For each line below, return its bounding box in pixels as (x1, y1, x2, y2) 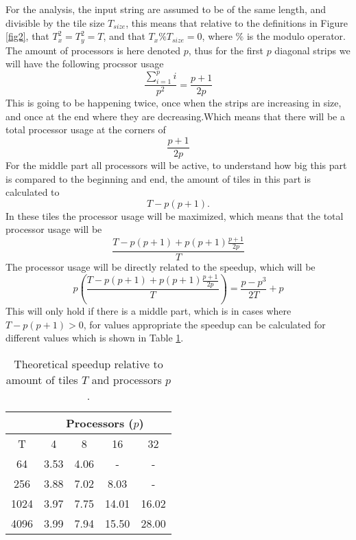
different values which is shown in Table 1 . (5, 330, 184, 345)
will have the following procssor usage (5, 56, 164, 71)
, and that (103, 29, 145, 43)
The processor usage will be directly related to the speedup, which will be (5, 260, 316, 274)
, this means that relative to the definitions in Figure (126, 15, 348, 30)
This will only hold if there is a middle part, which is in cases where (5, 303, 292, 317)
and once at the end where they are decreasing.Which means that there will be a (5, 109, 345, 123)
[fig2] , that (5, 29, 49, 43)
